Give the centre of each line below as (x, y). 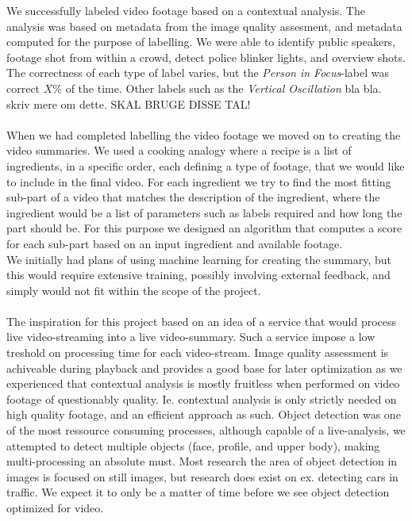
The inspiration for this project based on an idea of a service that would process (202, 321)
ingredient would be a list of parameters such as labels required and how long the (204, 212)
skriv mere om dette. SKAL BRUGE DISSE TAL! (129, 103)
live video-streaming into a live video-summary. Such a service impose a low (191, 337)
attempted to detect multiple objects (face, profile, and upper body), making (193, 445)
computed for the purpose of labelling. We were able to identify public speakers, (201, 42)
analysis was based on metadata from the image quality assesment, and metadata (204, 26)
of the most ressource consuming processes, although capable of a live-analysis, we (206, 430)
